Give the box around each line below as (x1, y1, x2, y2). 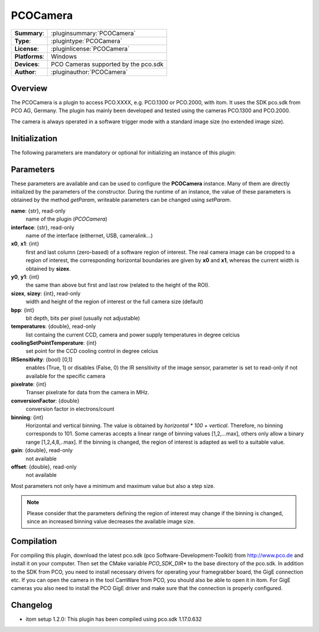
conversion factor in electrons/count (25, 405, 115, 412)
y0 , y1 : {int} (11, 273, 40, 280)
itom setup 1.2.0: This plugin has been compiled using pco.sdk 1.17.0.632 (25, 615, 202, 623)
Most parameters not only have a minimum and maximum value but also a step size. (11, 482, 216, 489)
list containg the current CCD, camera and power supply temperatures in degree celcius (25, 331, 240, 338)
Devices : (14, 60, 40, 68)
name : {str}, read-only (11, 207, 66, 214)
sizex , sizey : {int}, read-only (11, 290, 81, 297)
